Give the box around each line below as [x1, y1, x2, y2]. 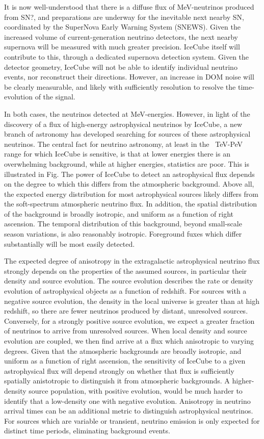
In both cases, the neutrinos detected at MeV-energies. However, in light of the [4, 108, 250, 119]
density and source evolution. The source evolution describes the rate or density [4, 275, 253, 286]
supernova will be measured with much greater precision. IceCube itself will [4, 41, 240, 52]
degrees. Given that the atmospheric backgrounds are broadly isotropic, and [4, 345, 242, 356]
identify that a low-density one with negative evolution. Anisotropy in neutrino [4, 395, 251, 406]
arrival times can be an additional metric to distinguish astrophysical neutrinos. [4, 405, 253, 416]
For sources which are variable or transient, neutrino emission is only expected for [4, 415, 260, 426]
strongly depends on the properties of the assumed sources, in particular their [4, 265, 247, 276]
